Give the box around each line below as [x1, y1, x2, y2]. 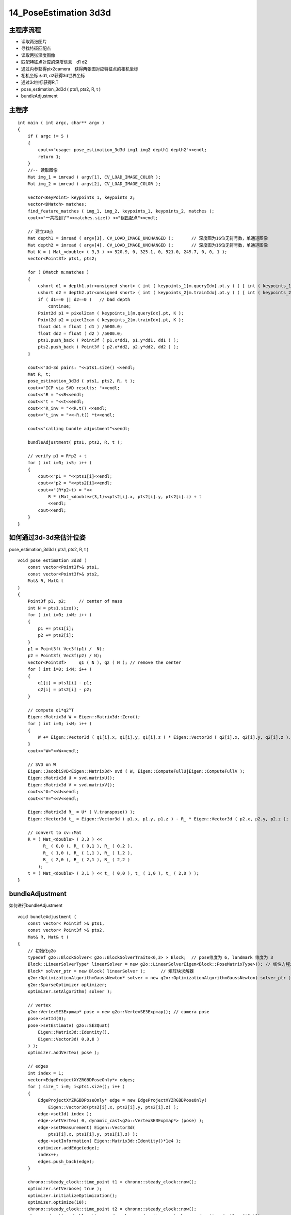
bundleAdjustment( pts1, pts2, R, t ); [27, 439, 123, 445]
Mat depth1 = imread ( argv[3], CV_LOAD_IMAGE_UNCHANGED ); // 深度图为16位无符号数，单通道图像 [27, 236, 268, 241]
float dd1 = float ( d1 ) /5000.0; [38, 324, 123, 330]
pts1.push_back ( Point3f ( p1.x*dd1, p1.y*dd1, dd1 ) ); [38, 338, 179, 343]
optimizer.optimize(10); [27, 1199, 87, 1205]
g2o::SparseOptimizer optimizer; [27, 982, 108, 988]
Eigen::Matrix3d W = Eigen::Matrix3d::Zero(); [27, 714, 141, 719]
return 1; [38, 154, 62, 159]
